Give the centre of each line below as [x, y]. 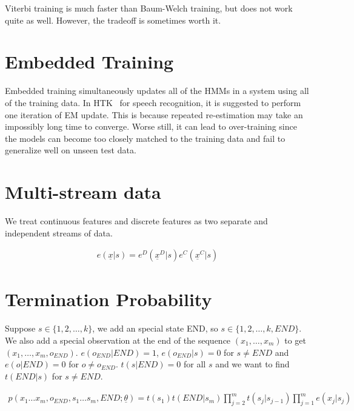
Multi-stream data [83, 192]
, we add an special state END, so [155, 328]
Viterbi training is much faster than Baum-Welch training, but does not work [149, 8]
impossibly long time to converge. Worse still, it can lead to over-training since [151, 126]
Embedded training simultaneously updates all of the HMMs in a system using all [157, 91]
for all [195, 364]
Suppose [20, 328]
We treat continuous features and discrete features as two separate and [136, 221]
